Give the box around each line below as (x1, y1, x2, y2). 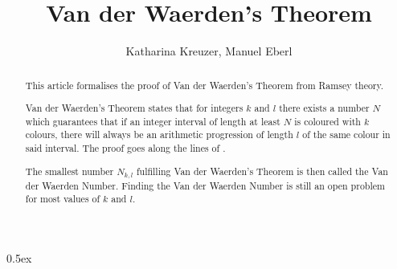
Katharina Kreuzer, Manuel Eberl (125, 43, 293, 59)
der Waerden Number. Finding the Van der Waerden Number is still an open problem (25, 178, 385, 192)
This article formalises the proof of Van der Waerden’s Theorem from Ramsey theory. (25, 78, 384, 92)
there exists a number (279, 101, 370, 115)
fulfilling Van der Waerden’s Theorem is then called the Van (136, 164, 388, 177)
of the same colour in (302, 128, 391, 141)
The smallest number (25, 164, 114, 177)
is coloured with (294, 114, 361, 128)
